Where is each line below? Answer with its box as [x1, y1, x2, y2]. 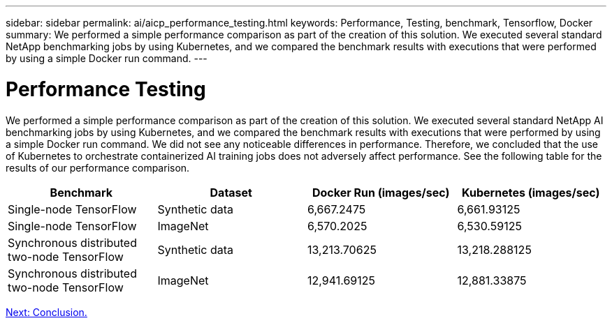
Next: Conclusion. [6, 306, 87, 318]
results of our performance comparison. [6, 161, 190, 174]
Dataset [210, 185, 252, 200]
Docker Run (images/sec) [312, 185, 450, 200]
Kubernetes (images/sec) [462, 185, 600, 200]
